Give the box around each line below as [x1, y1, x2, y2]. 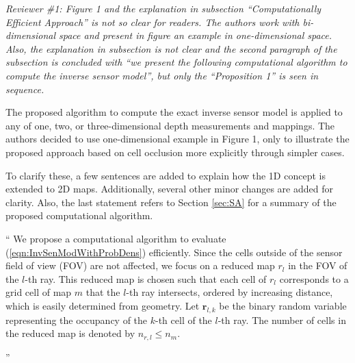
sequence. [5, 82, 44, 96]
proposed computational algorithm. [5, 208, 153, 223]
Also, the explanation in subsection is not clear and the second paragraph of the [5, 41, 337, 55]
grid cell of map [5, 285, 72, 299]
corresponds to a [279, 271, 349, 286]
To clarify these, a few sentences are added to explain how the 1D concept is [5, 168, 326, 182]
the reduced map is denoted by [5, 326, 135, 340]
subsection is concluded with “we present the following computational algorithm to [5, 55, 347, 69]
